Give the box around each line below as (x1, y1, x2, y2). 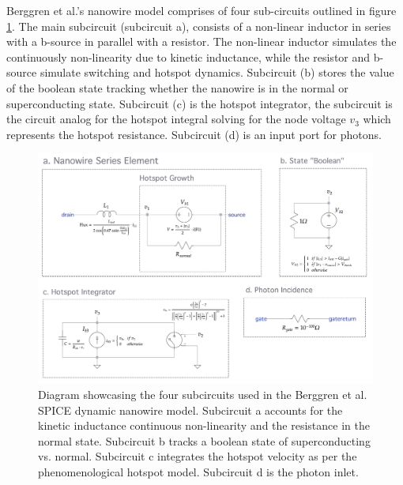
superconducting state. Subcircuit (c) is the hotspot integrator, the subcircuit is (6, 95, 393, 111)
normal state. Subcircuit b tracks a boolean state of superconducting (38, 432, 371, 449)
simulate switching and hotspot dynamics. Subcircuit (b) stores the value (40, 64, 394, 81)
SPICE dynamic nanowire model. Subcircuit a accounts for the (38, 401, 343, 418)
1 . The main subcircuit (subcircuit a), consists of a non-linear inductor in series (6, 17, 391, 34)
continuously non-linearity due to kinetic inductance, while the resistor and (6, 48, 371, 65)
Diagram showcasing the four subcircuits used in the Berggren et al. (38, 386, 367, 403)
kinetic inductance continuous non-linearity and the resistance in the (38, 417, 370, 434)
